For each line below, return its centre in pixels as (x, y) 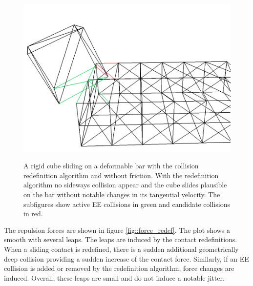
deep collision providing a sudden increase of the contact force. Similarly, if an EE (126, 258)
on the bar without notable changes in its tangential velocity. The (122, 194)
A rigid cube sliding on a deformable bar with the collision (111, 166)
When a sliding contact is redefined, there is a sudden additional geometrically (121, 249)
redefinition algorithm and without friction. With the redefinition (121, 175)
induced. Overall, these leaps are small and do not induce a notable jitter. (114, 277)
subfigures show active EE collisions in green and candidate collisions (127, 204)
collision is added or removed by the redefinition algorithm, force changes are (119, 268)
